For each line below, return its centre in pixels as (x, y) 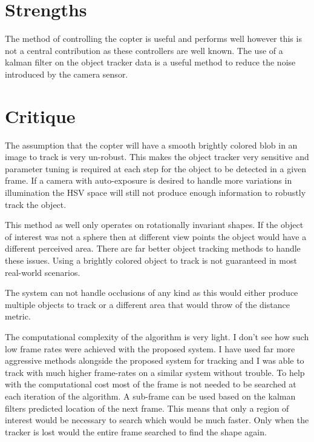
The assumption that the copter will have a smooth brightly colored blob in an (151, 145)
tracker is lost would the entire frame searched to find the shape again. (136, 431)
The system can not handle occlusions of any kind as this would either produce (152, 293)
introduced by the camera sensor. (67, 74)
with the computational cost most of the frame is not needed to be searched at (151, 384)
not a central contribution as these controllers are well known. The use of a (144, 50)
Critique (40, 116)
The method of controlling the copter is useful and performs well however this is (153, 39)
